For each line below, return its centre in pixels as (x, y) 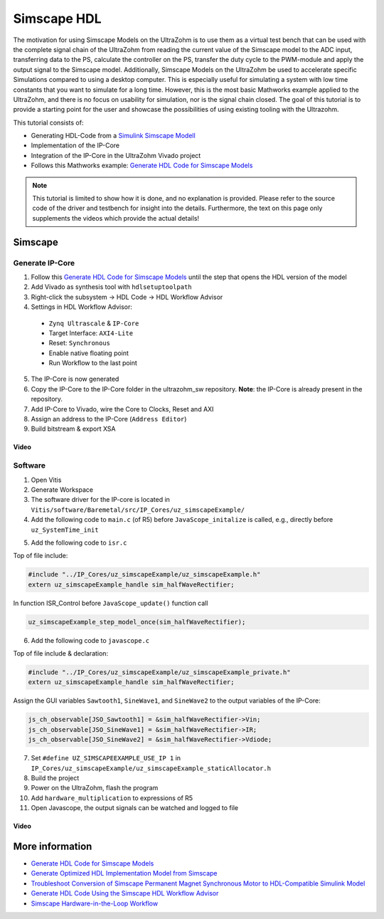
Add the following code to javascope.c (90, 640)
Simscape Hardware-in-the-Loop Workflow (95, 903)
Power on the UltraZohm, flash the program (95, 788)
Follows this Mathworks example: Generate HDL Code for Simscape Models (142, 166)
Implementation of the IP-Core (75, 145)
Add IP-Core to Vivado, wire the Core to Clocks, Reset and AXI (122, 409)
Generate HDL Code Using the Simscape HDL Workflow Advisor (125, 893)
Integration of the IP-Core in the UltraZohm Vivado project (116, 155)
